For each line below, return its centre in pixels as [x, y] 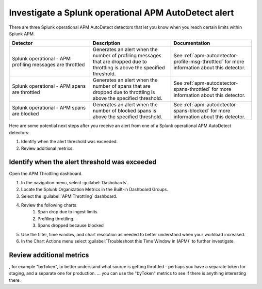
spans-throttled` [192, 89]
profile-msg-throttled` [198, 62]
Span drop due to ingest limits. [68, 212]
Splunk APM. [22, 33]
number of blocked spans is [125, 111]
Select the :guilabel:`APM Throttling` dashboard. [69, 196]
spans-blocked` [191, 111]
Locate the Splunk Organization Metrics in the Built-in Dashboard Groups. [95, 190]
